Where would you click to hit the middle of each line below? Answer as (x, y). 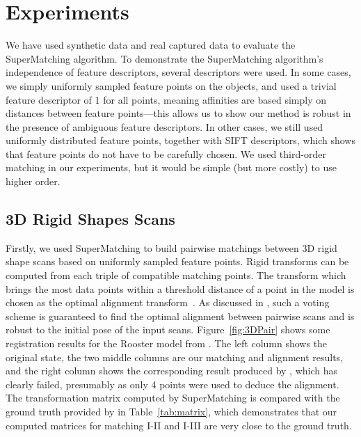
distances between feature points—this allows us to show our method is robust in (178, 113)
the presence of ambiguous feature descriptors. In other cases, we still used (165, 126)
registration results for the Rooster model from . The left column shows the (167, 343)
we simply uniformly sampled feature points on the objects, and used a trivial (171, 85)
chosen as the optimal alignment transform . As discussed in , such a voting (168, 302)
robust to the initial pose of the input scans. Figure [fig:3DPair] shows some (168, 329)
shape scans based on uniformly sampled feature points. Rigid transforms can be (177, 261)
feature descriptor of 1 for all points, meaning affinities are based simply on (166, 99)
